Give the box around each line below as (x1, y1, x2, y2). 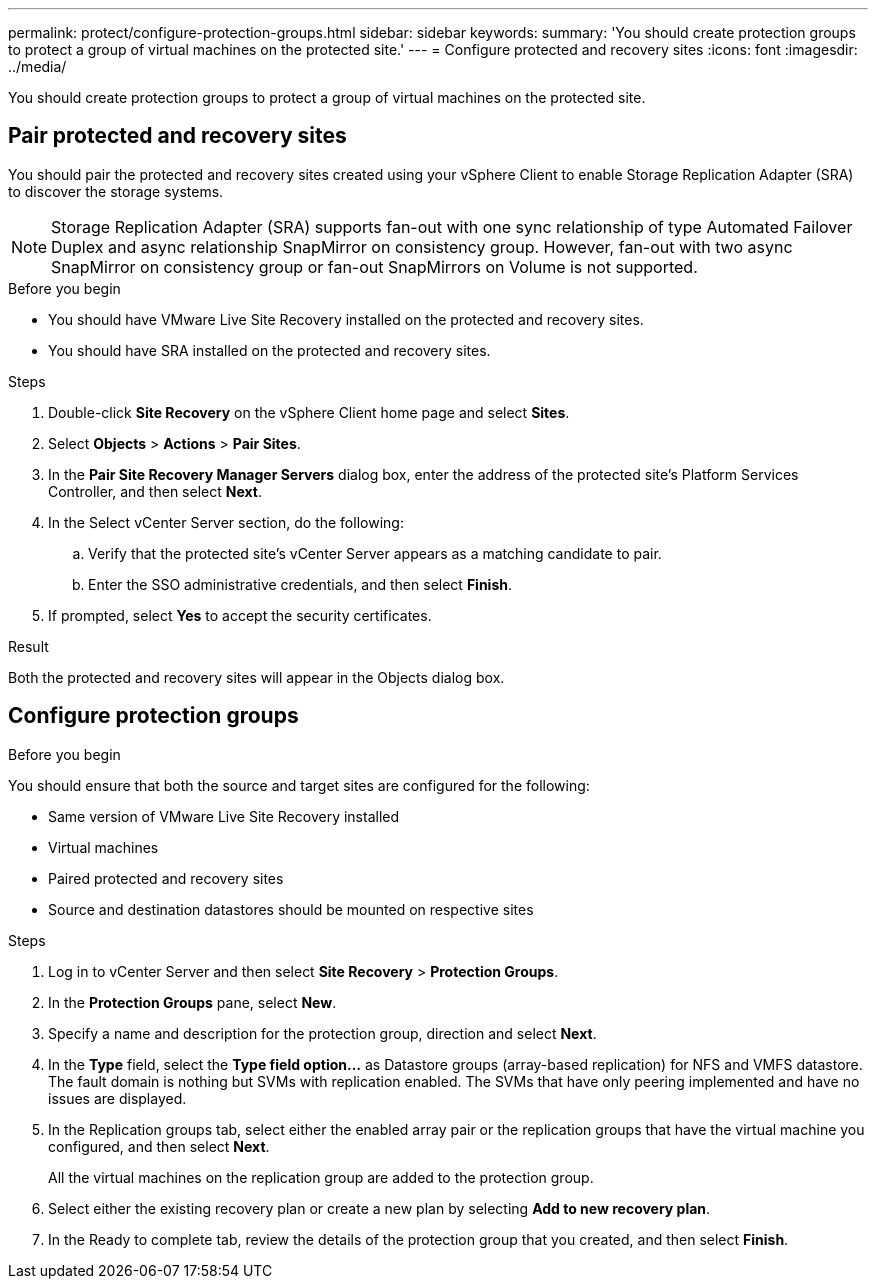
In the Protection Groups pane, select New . (48, 993, 337, 1011)
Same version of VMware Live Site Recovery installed (48, 807, 400, 825)
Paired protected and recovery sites (48, 869, 284, 887)
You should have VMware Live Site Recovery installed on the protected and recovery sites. (48, 310, 644, 328)
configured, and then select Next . (48, 1137, 270, 1155)
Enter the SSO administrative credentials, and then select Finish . (88, 575, 512, 593)
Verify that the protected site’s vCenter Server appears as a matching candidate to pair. (88, 544, 662, 562)
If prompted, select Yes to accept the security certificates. (48, 606, 432, 624)
